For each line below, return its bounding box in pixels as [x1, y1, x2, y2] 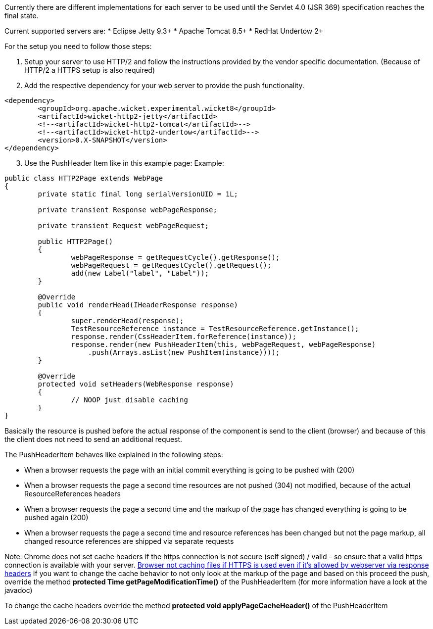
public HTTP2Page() [38, 238, 113, 245]
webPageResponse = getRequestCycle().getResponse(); [71, 253, 280, 261]
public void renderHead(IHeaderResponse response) [38, 301, 239, 309]
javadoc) [4, 586, 33, 594]
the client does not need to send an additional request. [4, 435, 183, 443]
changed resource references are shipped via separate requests [24, 537, 234, 545]
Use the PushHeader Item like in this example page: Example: [24, 159, 224, 167]
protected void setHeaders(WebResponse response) [38, 380, 234, 388]
